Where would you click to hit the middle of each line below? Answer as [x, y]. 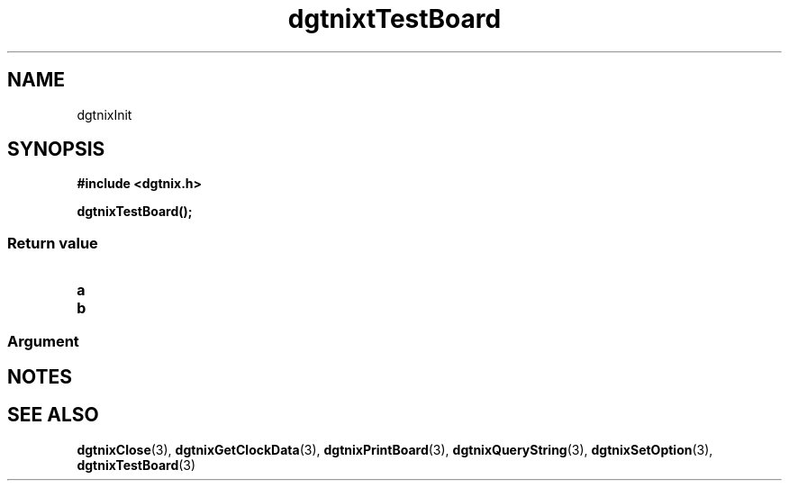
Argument [43, 341]
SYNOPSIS [56, 149]
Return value [53, 243]
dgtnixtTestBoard [394, 19]
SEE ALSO [53, 415]
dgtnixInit [104, 114]
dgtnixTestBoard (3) [136, 465]
